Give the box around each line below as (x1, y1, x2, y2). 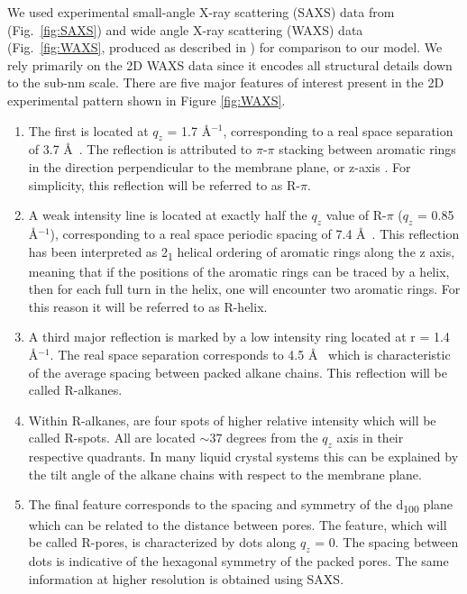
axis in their (336, 428, 404, 447)
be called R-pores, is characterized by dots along (28, 533, 297, 552)
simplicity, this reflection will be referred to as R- (28, 175, 300, 194)
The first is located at (28, 121, 149, 140)
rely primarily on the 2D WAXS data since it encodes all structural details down (7, 55, 453, 74)
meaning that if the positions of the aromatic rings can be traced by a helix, (28, 261, 450, 280)
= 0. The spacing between (315, 533, 459, 552)
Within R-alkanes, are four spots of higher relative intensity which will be (28, 410, 436, 429)
